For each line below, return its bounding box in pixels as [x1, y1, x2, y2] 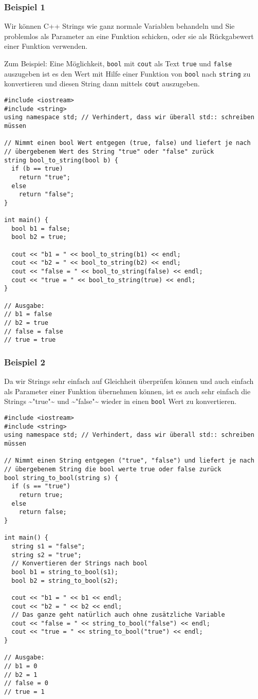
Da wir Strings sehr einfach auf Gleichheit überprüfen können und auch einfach [4, 376, 254, 387]
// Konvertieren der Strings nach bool [11, 560, 148, 567]
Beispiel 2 [4, 355, 45, 368]
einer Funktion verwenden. [4, 41, 88, 51]
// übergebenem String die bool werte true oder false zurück [4, 466, 222, 473]
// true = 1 [4, 688, 45, 696]
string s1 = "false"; [11, 542, 85, 550]
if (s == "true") [11, 483, 70, 490]
